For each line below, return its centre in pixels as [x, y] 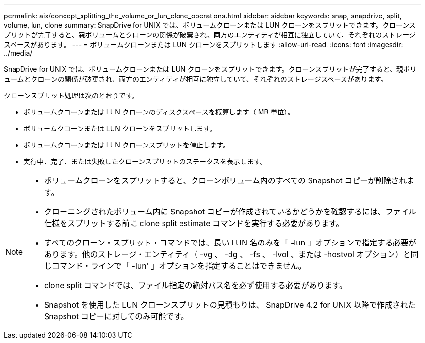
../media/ [18, 53]
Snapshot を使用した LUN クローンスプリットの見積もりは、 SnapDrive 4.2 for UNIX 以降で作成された [230, 305]
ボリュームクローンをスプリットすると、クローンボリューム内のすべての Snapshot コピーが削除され [226, 180]
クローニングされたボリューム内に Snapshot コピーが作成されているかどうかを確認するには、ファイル [230, 212]
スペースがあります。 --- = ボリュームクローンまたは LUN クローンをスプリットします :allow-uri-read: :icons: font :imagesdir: [204, 44]
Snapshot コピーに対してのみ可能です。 [116, 316]
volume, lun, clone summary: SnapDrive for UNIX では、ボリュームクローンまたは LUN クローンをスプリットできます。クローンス [210, 25]
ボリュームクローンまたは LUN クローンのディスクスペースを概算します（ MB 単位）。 [159, 112]
